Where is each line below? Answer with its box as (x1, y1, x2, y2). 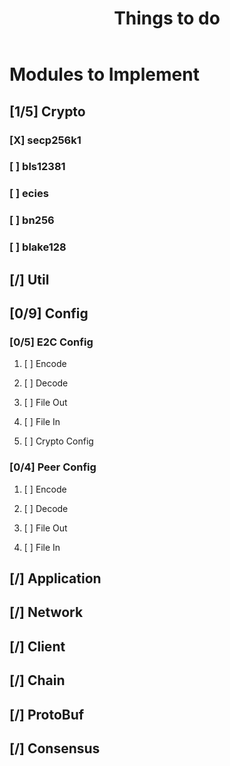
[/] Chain (9, 672, 66, 689)
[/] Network (9, 604, 84, 621)
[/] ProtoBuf (9, 706, 85, 723)
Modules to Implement (9, 63, 200, 86)
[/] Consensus (9, 740, 101, 757)
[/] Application (9, 570, 102, 587)
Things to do (113, 7, 221, 30)
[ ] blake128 (9, 240, 67, 254)
